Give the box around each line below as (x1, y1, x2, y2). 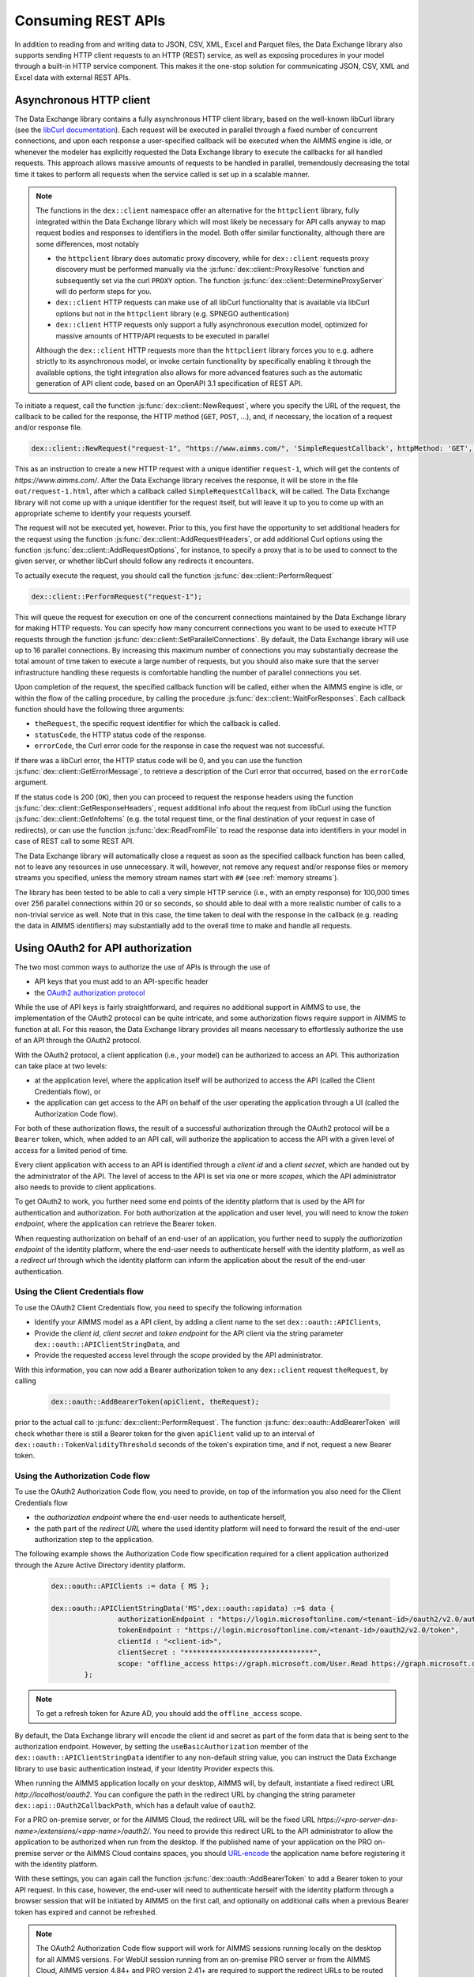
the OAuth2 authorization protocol (34, 988, 145, 997)
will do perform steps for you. (55, 287, 152, 297)
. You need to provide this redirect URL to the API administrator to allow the (149, 1826, 393, 1835)
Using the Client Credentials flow (14, 1286, 144, 1297)
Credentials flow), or (34, 1087, 101, 1096)
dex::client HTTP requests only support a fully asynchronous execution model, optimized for (55, 320, 368, 330)
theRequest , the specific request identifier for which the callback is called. (34, 719, 280, 728)
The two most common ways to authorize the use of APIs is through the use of (14, 962, 271, 972)
